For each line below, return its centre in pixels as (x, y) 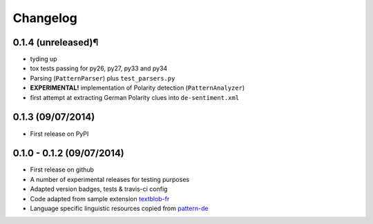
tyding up (44, 59)
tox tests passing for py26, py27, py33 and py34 (99, 68)
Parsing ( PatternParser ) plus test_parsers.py (103, 78)
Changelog (45, 18)
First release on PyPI (59, 134)
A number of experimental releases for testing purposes (110, 179)
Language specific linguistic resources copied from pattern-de (119, 208)
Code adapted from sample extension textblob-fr (100, 198)
